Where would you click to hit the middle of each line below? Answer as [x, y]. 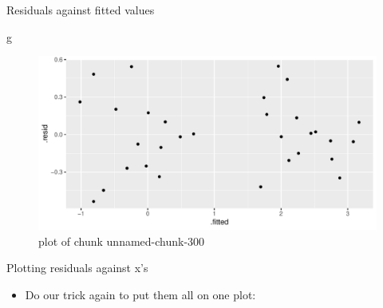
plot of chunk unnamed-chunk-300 [122, 241]
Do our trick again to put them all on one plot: [140, 294]
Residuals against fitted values [81, 10]
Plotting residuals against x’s [77, 268]
